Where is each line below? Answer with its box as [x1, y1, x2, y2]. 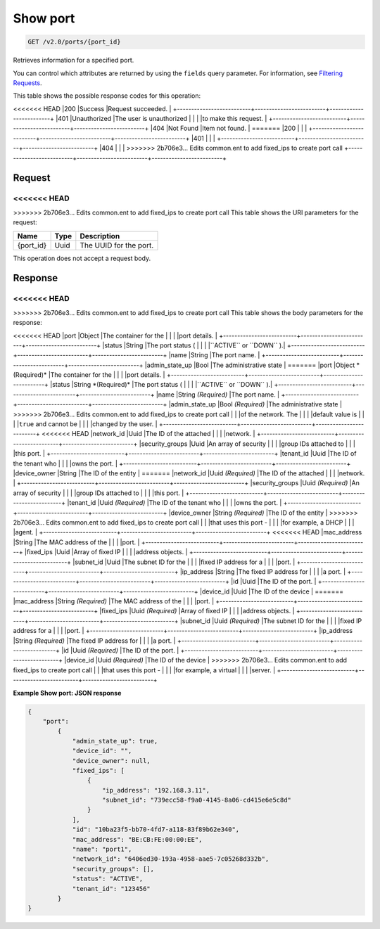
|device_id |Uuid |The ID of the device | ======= [199, 587, 344, 596]
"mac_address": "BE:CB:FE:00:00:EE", [72, 835, 203, 843]
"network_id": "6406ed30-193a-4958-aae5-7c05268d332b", [72, 855, 270, 863]
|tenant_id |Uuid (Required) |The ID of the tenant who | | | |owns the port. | [67, 499, 282, 507]
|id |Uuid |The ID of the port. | [231, 577, 317, 586]
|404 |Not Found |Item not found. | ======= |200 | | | [150, 124, 308, 133]
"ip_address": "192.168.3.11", [102, 786, 210, 794]
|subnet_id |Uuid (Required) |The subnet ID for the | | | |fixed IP [179, 616, 362, 625]
